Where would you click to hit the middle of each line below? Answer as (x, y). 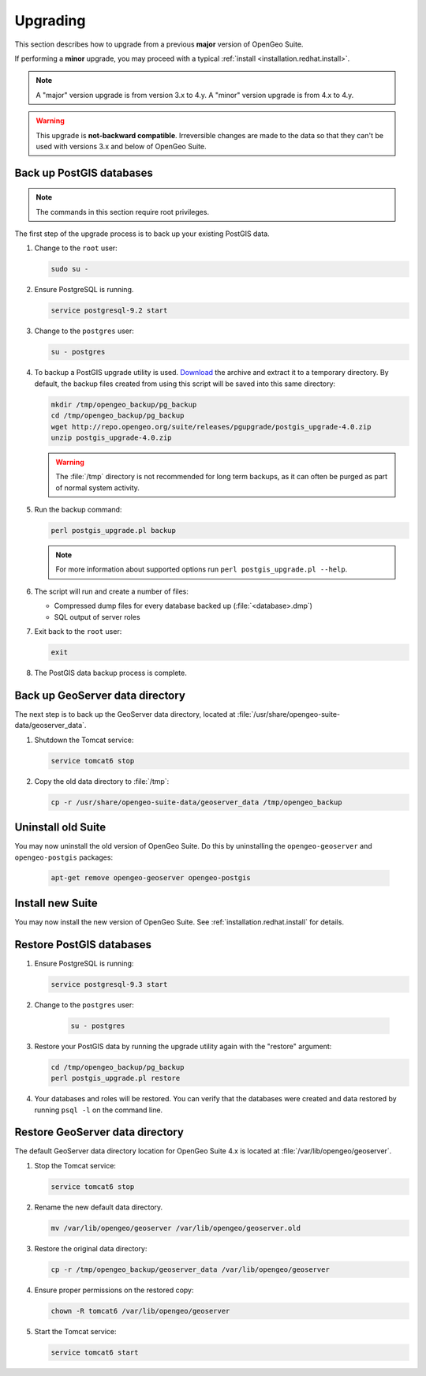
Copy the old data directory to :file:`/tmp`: (102, 781)
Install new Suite (56, 903)
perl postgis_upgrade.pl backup (114, 531)
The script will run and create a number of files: (112, 591)
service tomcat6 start (95, 1352)
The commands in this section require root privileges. (122, 212)
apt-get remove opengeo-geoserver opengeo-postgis (151, 878)
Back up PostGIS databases (84, 172)
